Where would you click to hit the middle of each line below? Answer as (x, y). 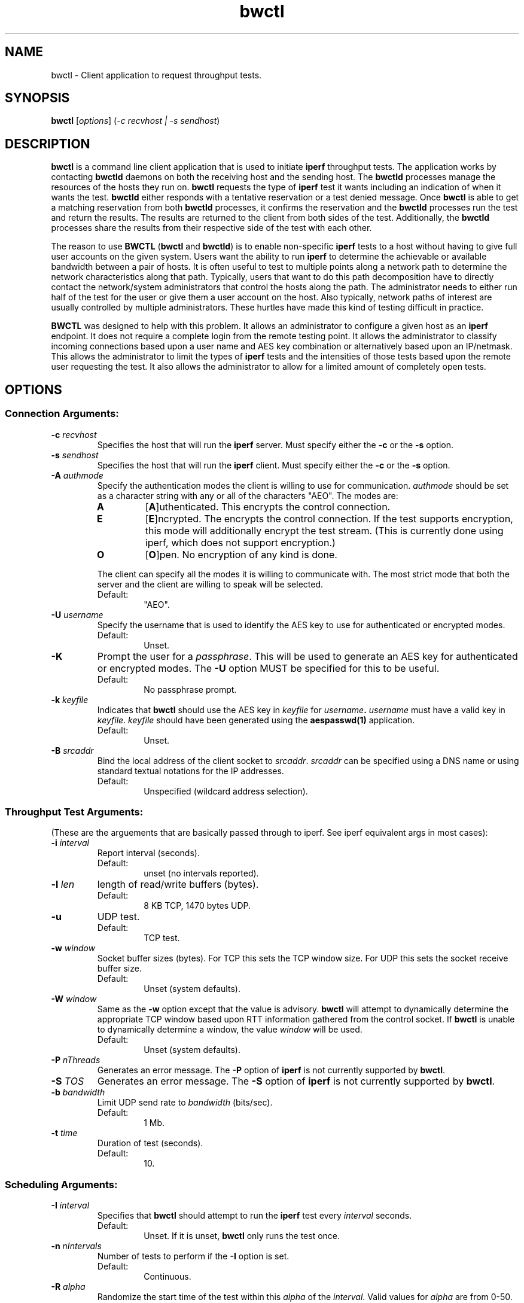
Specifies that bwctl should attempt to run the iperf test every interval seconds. (255, 1215)
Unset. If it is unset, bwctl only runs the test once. (242, 1236)
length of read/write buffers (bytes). (178, 885)
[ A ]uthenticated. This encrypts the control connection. (268, 506)
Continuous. (167, 1276)
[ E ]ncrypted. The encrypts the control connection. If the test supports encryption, (329, 518)
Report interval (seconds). (148, 853)
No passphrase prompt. (190, 689)
